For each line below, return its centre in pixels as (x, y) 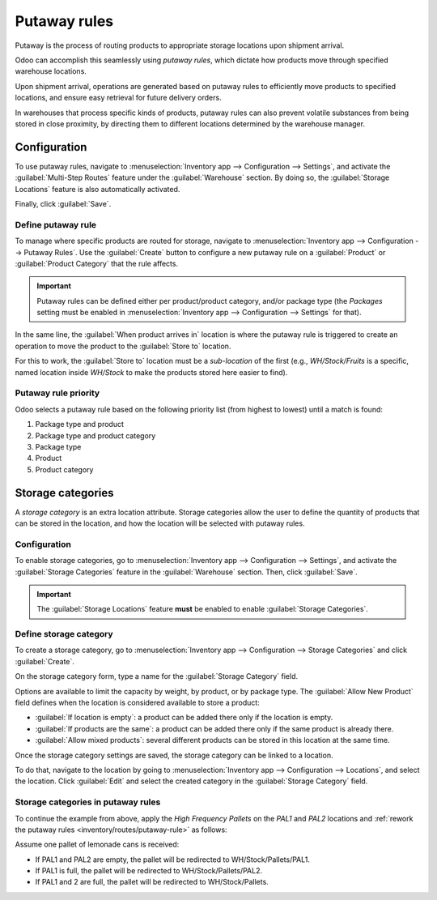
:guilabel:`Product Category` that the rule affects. (96, 263)
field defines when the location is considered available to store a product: (138, 703)
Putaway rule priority (57, 393)
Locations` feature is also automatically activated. (98, 189)
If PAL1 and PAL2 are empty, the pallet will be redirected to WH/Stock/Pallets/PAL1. (173, 859)
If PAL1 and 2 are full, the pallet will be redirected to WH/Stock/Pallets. (152, 882)
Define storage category (64, 634)
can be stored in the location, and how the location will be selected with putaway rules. (160, 523)
